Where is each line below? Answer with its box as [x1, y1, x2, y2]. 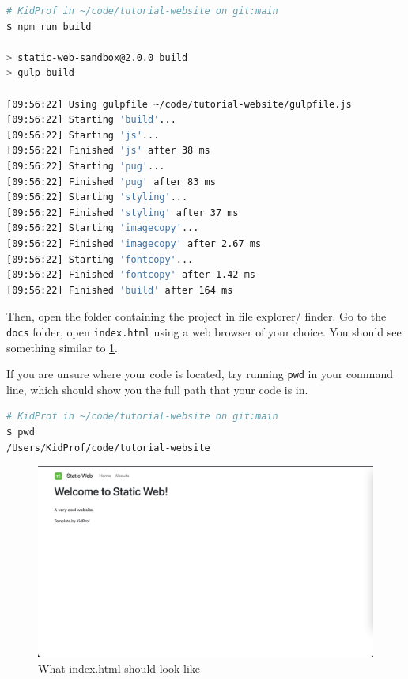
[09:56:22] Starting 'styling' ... [6, 192, 188, 203]
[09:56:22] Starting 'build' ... [6, 114, 176, 126]
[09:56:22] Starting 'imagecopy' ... [6, 222, 199, 234]
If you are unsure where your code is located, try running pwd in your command [6, 366, 393, 382]
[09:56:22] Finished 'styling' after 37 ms [6, 207, 239, 218]
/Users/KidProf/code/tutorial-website [6, 442, 210, 453]
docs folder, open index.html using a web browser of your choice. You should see [6, 323, 402, 339]
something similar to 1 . [6, 339, 118, 355]
